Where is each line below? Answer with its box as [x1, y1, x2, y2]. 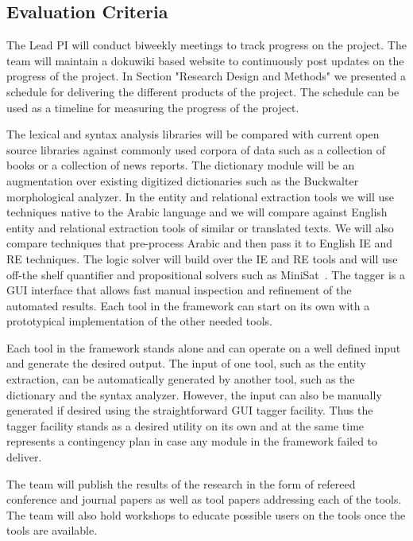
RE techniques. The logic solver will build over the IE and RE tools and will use [6, 250, 398, 267]
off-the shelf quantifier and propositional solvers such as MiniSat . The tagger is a [6, 266, 405, 282]
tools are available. [6, 522, 98, 539]
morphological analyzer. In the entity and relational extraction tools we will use [6, 188, 394, 204]
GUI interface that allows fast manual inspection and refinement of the [6, 282, 352, 298]
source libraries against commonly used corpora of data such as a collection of [6, 141, 386, 158]
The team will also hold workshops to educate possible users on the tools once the [6, 506, 406, 523]
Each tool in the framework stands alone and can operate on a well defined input [6, 339, 401, 356]
